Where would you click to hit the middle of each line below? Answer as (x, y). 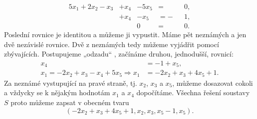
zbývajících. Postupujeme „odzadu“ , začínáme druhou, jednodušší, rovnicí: (119, 54)
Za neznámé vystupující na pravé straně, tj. (71, 83)
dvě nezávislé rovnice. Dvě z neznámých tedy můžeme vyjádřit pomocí (112, 44)
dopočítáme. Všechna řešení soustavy (193, 92)
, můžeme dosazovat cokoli (213, 83)
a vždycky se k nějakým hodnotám (57, 92)
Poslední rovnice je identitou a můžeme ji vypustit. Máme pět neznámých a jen (125, 34)
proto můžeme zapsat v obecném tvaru (70, 102)
